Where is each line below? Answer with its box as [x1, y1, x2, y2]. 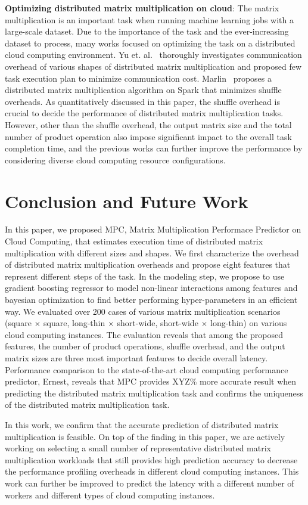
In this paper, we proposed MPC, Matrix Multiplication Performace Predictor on [5, 223, 301, 236]
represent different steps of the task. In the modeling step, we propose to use [5, 269, 285, 282]
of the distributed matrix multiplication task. [5, 398, 170, 411]
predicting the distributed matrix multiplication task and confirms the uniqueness [5, 386, 303, 399]
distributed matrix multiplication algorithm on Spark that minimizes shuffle [5, 83, 282, 96]
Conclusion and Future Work [5, 188, 248, 213]
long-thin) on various [210, 317, 287, 329]
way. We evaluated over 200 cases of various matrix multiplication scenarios [5, 305, 281, 317]
